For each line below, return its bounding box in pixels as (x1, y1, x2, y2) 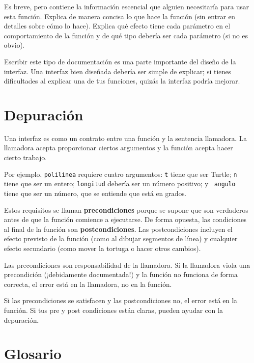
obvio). (4, 40, 25, 50)
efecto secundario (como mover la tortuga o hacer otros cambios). (4, 243, 201, 253)
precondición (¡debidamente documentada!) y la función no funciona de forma (4, 269, 238, 279)
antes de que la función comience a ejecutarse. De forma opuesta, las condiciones (4, 214, 247, 224)
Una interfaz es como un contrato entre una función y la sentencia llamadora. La (4, 133, 247, 143)
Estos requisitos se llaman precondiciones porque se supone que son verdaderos (4, 204, 249, 215)
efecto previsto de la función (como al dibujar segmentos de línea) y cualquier (4, 233, 238, 244)
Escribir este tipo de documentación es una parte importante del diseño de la (4, 56, 236, 66)
